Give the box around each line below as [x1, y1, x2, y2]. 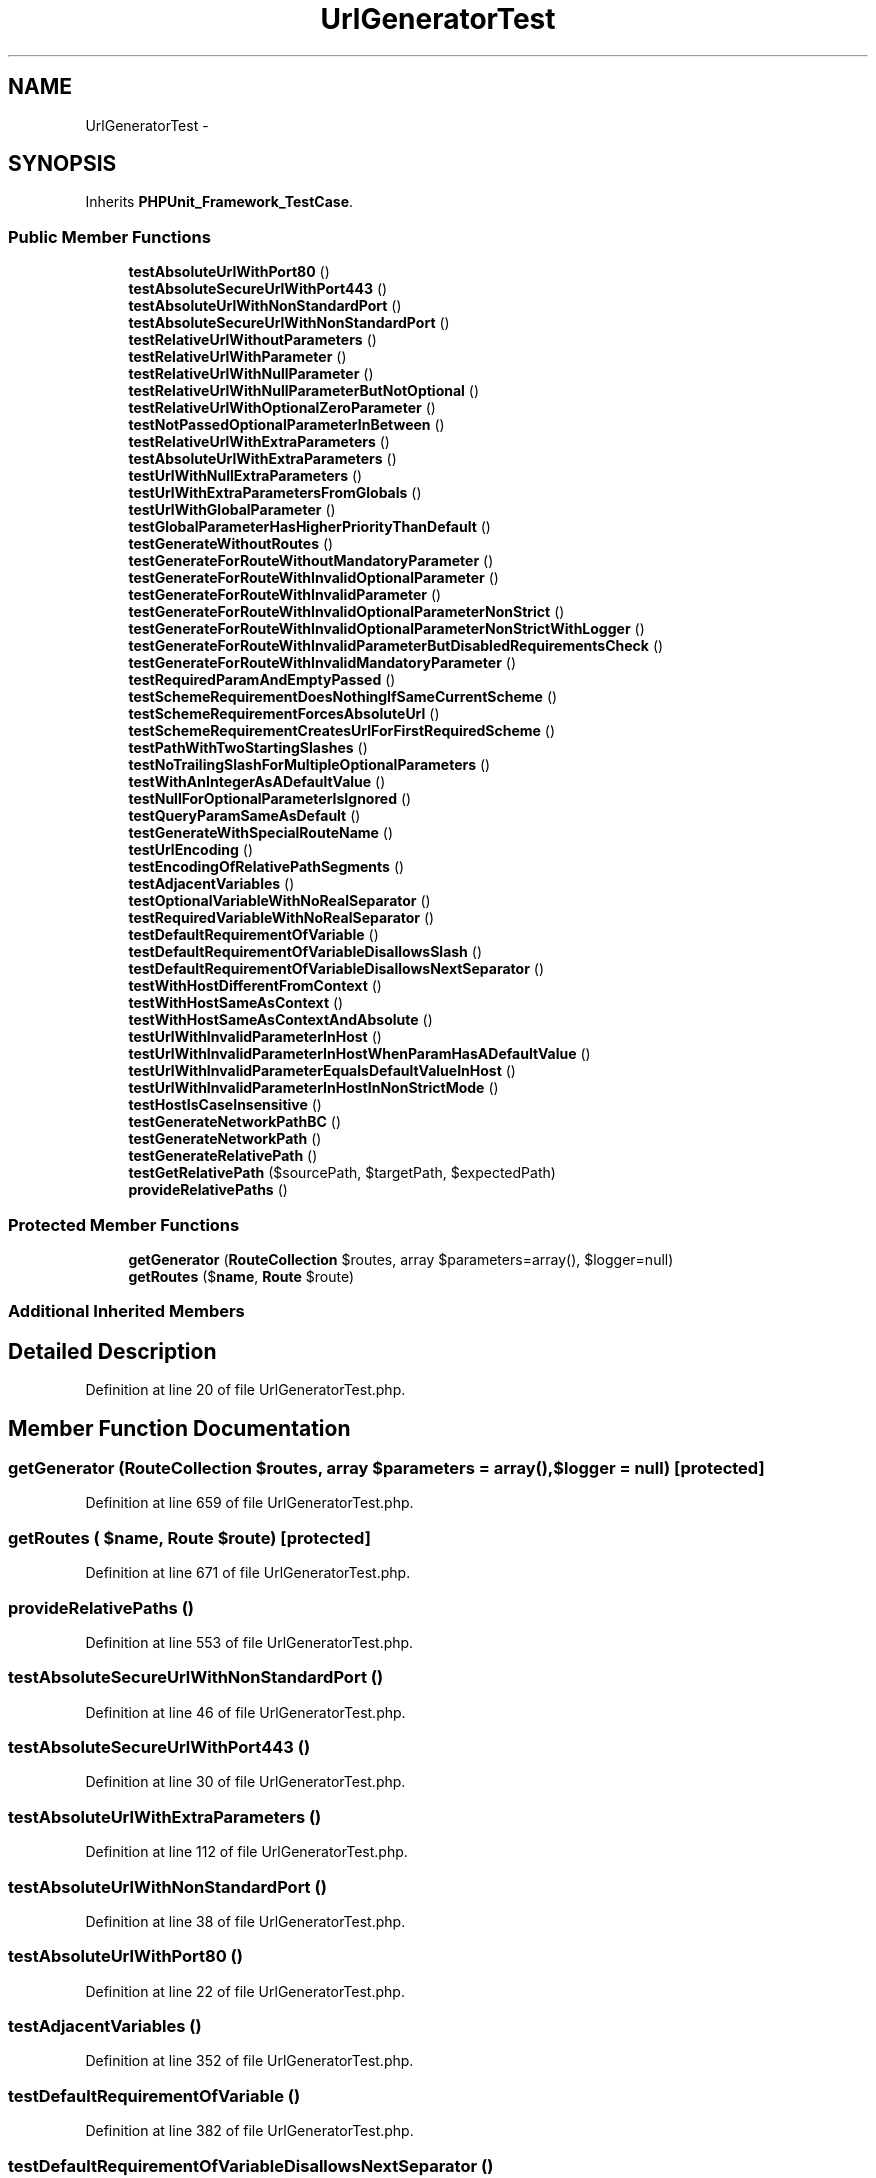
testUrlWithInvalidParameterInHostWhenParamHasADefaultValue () [128, 1045, 591, 1063]
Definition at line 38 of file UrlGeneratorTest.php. [85, 1912, 406, 1930]
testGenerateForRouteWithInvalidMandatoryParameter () [128, 654, 517, 672]
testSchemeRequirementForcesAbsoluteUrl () [128, 705, 440, 723]
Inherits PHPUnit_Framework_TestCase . [85, 193, 354, 211]
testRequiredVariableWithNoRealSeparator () [128, 909, 435, 927]
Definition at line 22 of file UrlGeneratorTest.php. [85, 1982, 405, 2000]
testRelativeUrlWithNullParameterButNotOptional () [128, 382, 480, 400]
